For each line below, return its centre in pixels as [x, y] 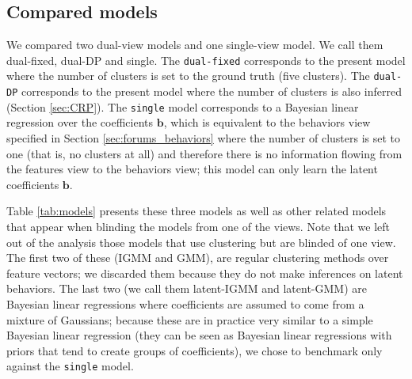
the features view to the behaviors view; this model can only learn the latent [192, 169]
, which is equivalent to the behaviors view [267, 122]
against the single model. [70, 366]
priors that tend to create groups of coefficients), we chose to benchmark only [195, 350]
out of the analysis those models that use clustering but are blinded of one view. [201, 242]
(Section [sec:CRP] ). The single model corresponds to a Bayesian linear [183, 106]
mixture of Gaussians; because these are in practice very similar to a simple [190, 319]
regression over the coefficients [80, 122]
